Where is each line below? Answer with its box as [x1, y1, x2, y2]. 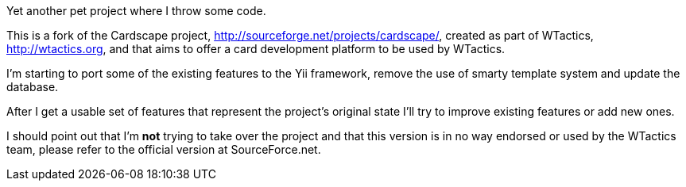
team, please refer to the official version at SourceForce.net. [6, 143, 321, 156]
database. [6, 80, 59, 93]
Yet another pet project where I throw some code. [6, 4, 266, 17]
